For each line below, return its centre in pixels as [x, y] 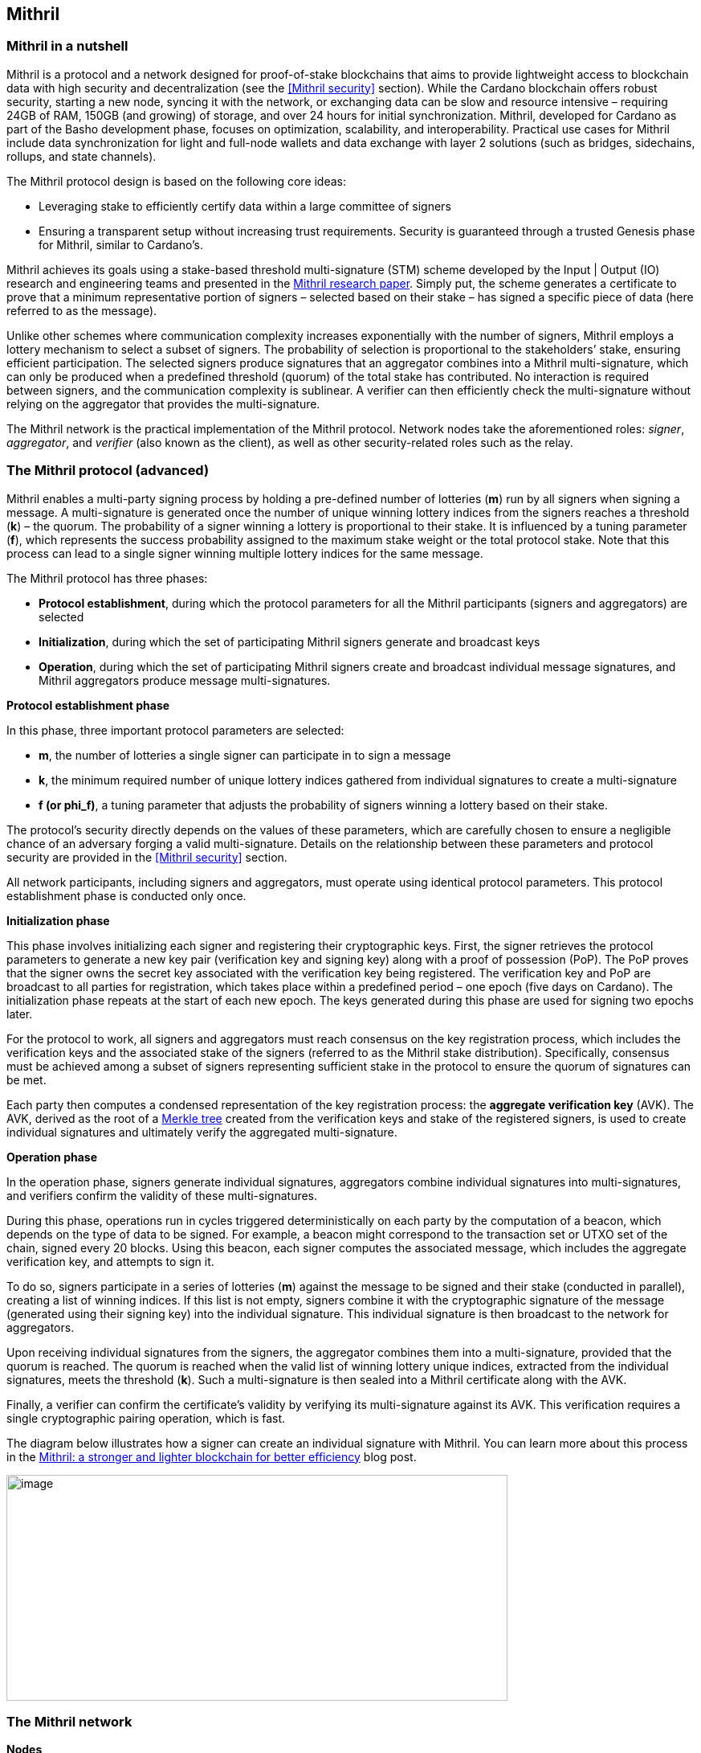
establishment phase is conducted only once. [126, 895]
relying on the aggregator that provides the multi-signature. [163, 403]
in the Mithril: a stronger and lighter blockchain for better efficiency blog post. [212, 1456]
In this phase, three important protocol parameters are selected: [175, 730]
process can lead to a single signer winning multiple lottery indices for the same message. [245, 553]
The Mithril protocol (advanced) [108, 471]
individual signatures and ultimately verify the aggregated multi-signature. [202, 1132]
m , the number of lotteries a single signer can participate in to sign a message [245, 755]
